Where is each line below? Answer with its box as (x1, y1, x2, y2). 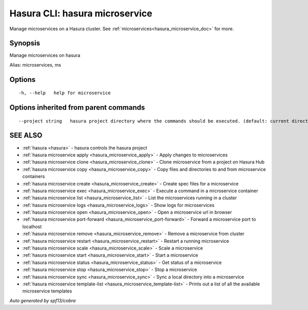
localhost (22, 223, 42, 230)
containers (22, 173, 45, 179)
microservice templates (22, 288, 72, 294)
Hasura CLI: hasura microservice (9, 8, 152, 19)
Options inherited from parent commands (9, 103, 145, 112)
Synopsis (9, 39, 41, 48)
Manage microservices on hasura (9, 52, 81, 58)
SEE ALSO (9, 131, 43, 140)
